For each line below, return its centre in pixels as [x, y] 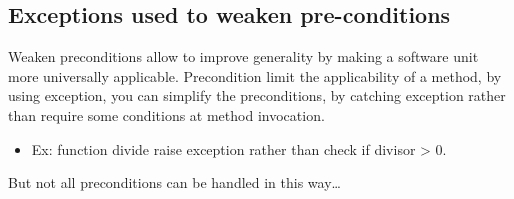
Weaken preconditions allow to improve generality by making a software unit [243, 56]
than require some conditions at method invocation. [166, 114]
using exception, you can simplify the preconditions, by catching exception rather [257, 95]
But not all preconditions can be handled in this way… [174, 182]
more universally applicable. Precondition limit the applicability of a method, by [255, 75]
